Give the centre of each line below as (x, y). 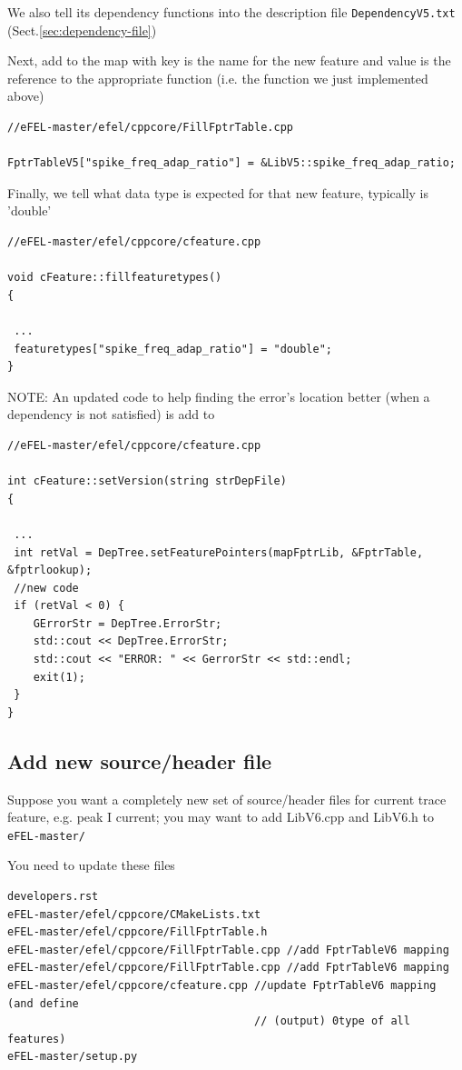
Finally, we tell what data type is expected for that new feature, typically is (218, 192)
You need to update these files (91, 865)
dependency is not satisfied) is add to (111, 414)
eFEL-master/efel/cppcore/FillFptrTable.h (138, 932)
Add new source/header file (140, 760)
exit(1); (59, 677)
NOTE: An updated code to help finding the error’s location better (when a (219, 396)
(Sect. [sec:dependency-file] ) (82, 30)
